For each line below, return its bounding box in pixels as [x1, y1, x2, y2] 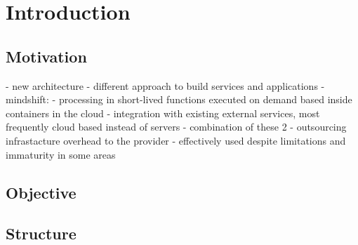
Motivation [6, 45, 87, 67]
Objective [6, 181, 77, 203]
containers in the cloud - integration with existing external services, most [6, 105, 320, 120]
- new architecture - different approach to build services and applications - [6, 78, 325, 93]
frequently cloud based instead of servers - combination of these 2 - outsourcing [6, 119, 347, 134]
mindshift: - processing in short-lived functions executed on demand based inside [6, 92, 352, 107]
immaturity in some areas [6, 147, 116, 161]
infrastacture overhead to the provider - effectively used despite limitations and [6, 133, 346, 147]
